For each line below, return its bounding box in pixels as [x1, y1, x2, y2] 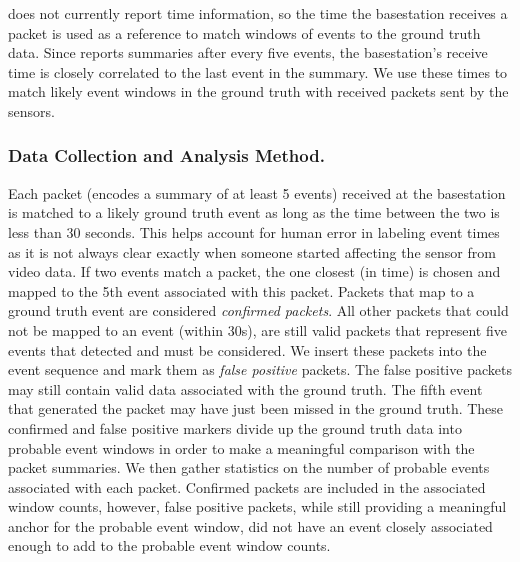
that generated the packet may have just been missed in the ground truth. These [8, 398, 504, 419]
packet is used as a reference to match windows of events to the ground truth [8, 22, 481, 43]
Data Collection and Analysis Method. [8, 143, 325, 168]
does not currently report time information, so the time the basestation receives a [8, 3, 508, 23]
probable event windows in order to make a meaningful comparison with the [8, 437, 475, 458]
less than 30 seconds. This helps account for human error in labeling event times [8, 221, 500, 242]
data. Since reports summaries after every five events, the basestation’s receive [8, 42, 488, 63]
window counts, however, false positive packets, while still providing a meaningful [8, 496, 507, 517]
